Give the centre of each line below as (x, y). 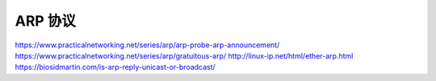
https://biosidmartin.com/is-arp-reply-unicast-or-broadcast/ (115, 67)
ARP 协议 (46, 21)
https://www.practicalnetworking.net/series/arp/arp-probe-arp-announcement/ (147, 45)
